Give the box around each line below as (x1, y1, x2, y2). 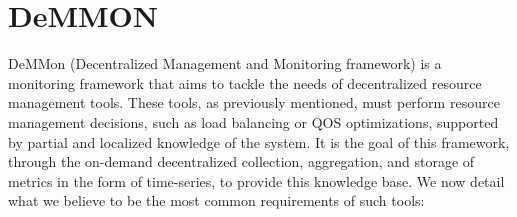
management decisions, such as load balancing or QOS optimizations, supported (8, 111, 499, 132)
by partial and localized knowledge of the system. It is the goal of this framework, (8, 131, 510, 152)
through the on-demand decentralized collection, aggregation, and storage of (8, 151, 475, 172)
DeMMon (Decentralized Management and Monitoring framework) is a (8, 53, 442, 74)
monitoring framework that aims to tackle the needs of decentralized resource (8, 72, 482, 93)
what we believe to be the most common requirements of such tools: (8, 190, 425, 211)
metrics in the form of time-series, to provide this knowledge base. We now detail (8, 170, 505, 191)
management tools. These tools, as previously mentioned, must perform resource (8, 92, 500, 113)
